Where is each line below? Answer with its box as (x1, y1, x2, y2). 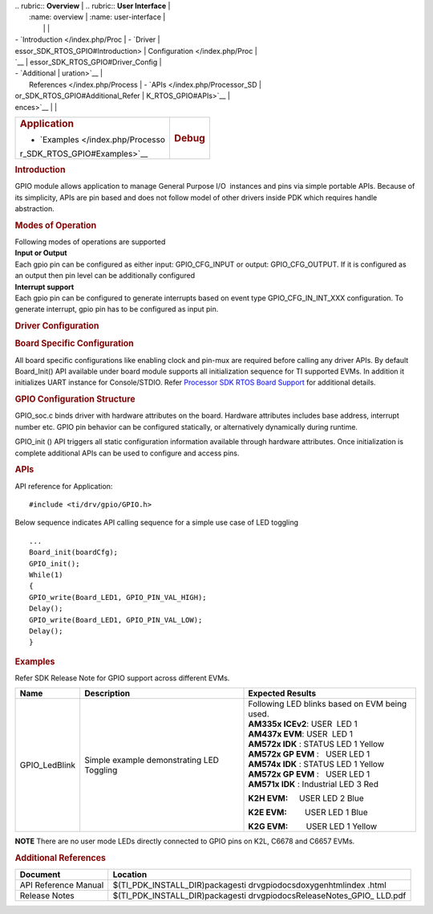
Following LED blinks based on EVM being (248, 699, 407, 710)
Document (19, 869, 61, 880)
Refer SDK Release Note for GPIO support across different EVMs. (14, 673, 230, 683)
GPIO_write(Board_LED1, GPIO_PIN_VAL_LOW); (29, 615, 203, 624)
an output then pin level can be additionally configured (14, 271, 196, 280)
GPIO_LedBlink (19, 760, 76, 771)
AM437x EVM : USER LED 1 (248, 728, 353, 740)
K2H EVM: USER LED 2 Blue (248, 793, 364, 804)
